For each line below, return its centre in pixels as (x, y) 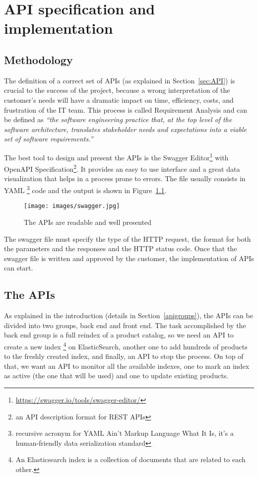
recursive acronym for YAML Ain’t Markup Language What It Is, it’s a (125, 433)
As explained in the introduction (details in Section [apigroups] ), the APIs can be (129, 315)
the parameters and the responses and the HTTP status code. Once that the (121, 248)
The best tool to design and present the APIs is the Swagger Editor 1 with (116, 156)
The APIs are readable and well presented (88, 222)
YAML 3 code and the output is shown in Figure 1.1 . (85, 189)
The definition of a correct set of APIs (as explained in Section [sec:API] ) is (120, 80)
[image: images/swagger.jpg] (72, 206)
